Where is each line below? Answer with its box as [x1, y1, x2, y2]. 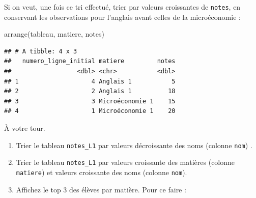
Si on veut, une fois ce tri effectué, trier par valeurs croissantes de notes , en [4, 2, 241, 12]
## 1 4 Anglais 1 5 [4, 77, 176, 85]
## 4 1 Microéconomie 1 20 [4, 107, 176, 115]
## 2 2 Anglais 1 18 [4, 88, 176, 95]
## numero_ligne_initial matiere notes [4, 58, 176, 65]
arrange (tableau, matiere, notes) [4, 29, 104, 39]
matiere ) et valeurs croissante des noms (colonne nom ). [16, 166, 187, 177]
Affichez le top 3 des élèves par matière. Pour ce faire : [16, 184, 186, 194]
